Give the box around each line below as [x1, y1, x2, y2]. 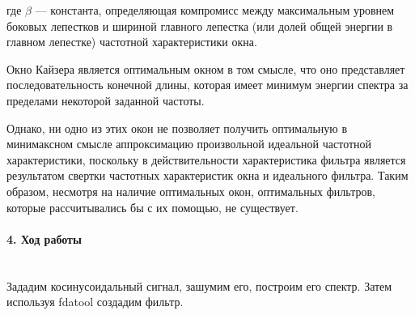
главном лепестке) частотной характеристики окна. [6, 33, 257, 50]
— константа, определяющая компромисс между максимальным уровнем [35, 2, 395, 18]
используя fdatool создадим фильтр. [6, 293, 184, 310]
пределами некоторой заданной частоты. [6, 92, 205, 109]
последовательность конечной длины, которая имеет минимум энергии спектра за [6, 76, 409, 93]
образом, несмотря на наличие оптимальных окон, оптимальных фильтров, [6, 182, 375, 199]
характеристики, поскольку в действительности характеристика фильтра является [6, 151, 406, 168]
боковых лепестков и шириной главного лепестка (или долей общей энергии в [6, 17, 393, 34]
